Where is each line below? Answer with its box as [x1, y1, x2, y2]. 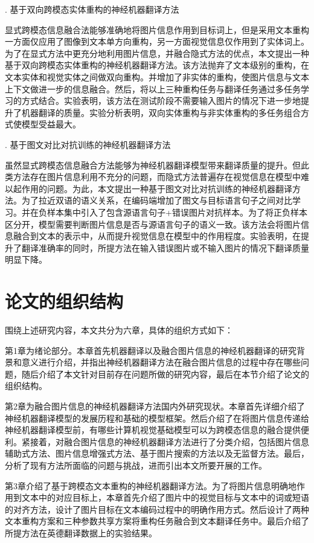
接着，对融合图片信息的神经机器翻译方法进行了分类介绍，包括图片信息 [30, 435, 309, 448]
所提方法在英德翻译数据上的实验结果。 [5, 526, 157, 539]
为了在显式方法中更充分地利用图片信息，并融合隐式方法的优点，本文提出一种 [5, 47, 309, 59]
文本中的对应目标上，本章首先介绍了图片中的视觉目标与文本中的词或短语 [21, 491, 309, 504]
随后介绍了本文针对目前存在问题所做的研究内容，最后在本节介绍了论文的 [21, 367, 309, 380]
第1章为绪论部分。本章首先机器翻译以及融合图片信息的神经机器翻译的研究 [5, 344, 296, 356]
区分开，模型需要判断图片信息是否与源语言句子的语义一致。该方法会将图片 [5, 217, 301, 230]
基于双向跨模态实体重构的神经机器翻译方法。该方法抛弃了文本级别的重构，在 [5, 59, 309, 71]
